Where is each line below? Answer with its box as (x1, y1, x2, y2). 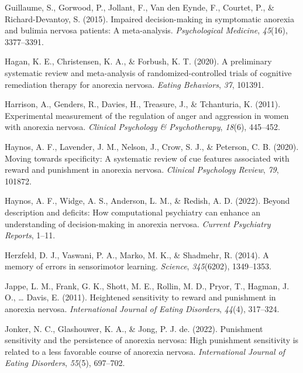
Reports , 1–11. (5, 229, 56, 241)
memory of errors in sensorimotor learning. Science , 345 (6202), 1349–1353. (5, 260, 271, 272)
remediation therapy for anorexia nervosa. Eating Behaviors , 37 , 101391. (5, 78, 264, 90)
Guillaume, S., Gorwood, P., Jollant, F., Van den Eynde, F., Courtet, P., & (5, 1, 274, 13)
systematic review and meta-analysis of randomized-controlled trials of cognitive (5, 66, 292, 78)
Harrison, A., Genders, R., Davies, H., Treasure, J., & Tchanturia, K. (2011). (5, 98, 281, 110)
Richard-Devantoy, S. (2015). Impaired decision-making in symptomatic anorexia (5, 12, 294, 25)
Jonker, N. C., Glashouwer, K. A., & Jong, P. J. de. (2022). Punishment (5, 322, 263, 334)
